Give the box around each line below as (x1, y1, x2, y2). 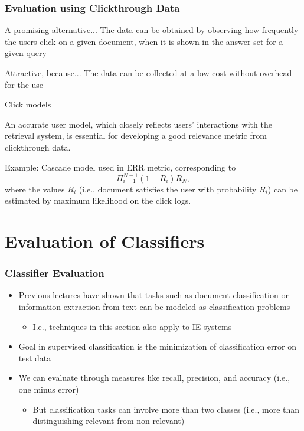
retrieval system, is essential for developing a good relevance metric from (5, 129, 267, 142)
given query (5, 47, 47, 59)
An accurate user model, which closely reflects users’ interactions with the (5, 117, 272, 130)
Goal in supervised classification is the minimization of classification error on (18, 340, 296, 352)
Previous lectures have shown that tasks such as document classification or (18, 289, 289, 301)
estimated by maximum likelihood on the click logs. (5, 194, 191, 207)
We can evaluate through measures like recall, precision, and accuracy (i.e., (18, 371, 290, 384)
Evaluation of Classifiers (5, 229, 205, 253)
